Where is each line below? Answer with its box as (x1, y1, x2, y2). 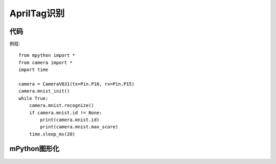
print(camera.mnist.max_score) (40, 124, 119, 130)
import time (18, 67, 49, 73)
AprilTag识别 (9, 8, 65, 19)
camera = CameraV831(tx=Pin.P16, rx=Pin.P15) (18, 81, 135, 87)
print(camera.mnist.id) (40, 116, 100, 123)
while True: (18, 95, 49, 101)
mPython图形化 (9, 144, 60, 153)
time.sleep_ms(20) (29, 131, 76, 137)
